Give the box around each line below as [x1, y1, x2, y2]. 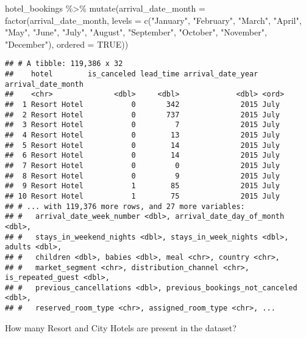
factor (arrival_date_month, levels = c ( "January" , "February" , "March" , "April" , [5, 13, 302, 26]
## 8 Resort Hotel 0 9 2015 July [5, 171, 280, 180]
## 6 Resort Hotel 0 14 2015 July [5, 151, 280, 160]
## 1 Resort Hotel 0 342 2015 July [5, 100, 280, 109]
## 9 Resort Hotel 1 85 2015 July [5, 182, 280, 191]
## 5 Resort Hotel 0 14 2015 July [5, 141, 280, 150]
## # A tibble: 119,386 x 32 [5, 59, 123, 68]
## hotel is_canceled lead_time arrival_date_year [5, 70, 258, 79]
